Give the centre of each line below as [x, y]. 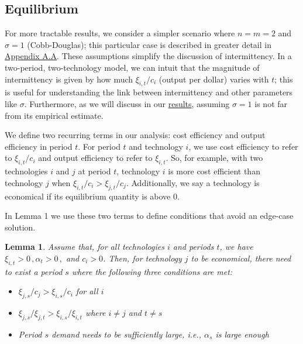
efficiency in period [39, 146]
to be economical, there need [241, 258]
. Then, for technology [142, 258]
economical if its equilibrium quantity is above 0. [92, 196]
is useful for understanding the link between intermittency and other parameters [149, 92]
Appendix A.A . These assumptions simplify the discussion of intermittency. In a [148, 56]
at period [94, 171]
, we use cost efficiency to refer [243, 146]
